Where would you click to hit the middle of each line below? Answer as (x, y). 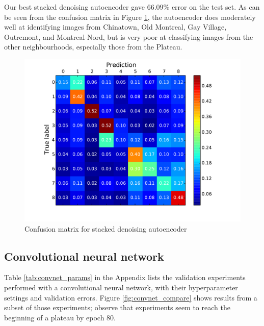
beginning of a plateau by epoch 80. (60, 317)
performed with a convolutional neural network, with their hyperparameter (121, 287)
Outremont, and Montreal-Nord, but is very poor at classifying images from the (129, 36)
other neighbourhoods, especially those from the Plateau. (93, 47)
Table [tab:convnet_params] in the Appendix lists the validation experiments (125, 277)
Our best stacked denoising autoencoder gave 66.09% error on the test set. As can (132, 7)
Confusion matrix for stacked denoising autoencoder (106, 228)
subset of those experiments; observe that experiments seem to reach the (117, 307)
